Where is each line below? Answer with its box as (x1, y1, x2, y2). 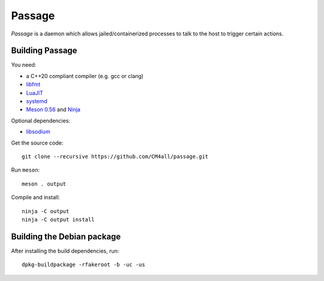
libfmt (26, 81, 41, 88)
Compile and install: (11, 194, 60, 201)
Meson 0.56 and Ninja (26, 106, 81, 113)
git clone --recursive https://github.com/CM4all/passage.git (22, 153, 209, 160)
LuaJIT (26, 89, 43, 96)
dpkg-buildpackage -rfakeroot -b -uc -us (22, 261, 145, 268)
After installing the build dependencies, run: (11, 247, 119, 255)
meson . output (22, 180, 67, 187)
